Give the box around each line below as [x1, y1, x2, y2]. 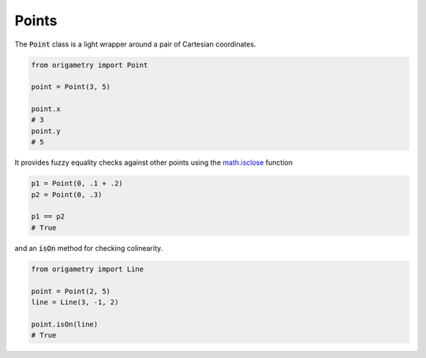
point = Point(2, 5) [31, 286, 110, 296]
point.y [31, 126, 61, 136]
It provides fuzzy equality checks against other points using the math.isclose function [14, 158, 293, 167]
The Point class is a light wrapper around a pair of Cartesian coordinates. [14, 39, 256, 49]
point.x [31, 105, 61, 114]
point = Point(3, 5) [31, 83, 110, 91]
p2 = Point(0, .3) [31, 190, 103, 199]
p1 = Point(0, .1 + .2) [31, 179, 124, 188]
